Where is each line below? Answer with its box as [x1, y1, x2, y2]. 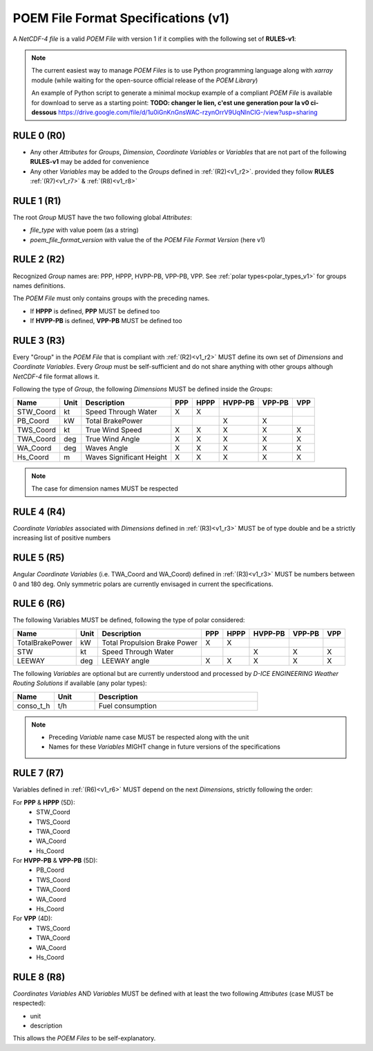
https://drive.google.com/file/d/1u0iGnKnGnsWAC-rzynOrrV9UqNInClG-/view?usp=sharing [57, 108, 318, 116]
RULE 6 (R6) [12, 598, 66, 610]
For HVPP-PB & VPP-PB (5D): [12, 857, 98, 865]
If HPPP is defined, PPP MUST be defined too [30, 307, 160, 315]
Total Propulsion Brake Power [102, 637, 198, 647]
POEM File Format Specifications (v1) [12, 10, 230, 26]
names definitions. [12, 281, 66, 290]
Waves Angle [85, 443, 128, 453]
